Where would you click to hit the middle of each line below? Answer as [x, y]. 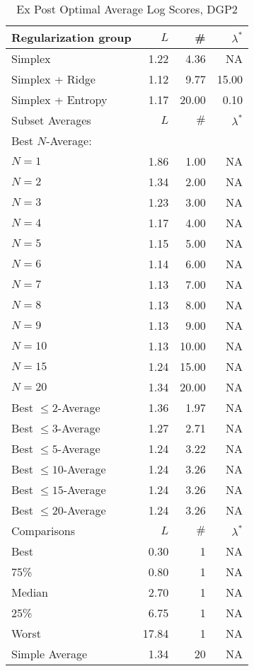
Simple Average [50, 654]
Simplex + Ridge [53, 79]
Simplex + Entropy [59, 99]
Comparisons [44, 531]
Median [30, 592]
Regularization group [71, 37]
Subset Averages [51, 120]
